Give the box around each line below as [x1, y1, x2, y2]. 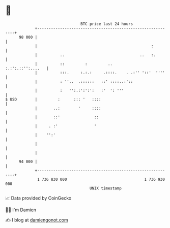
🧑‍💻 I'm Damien [5, 207, 37, 213]
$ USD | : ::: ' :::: [5, 96, 101, 102]
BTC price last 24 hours [80, 21, 133, 26]
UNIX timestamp [89, 185, 122, 191]
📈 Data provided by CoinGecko [5, 195, 72, 201]
